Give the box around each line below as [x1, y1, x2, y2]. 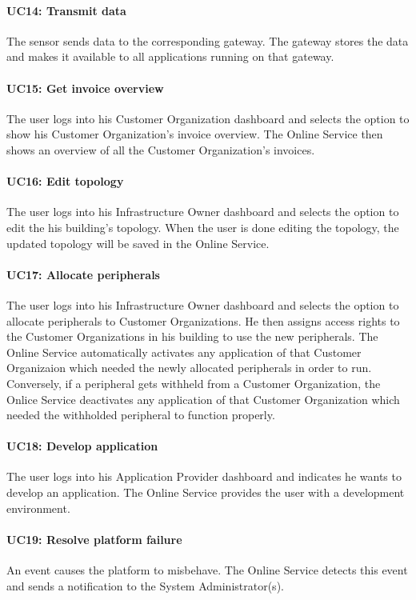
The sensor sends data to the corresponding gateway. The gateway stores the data [6, 32, 409, 49]
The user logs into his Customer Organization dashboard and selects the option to [6, 110, 410, 126]
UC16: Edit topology [6, 173, 124, 190]
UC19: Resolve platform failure [6, 530, 182, 547]
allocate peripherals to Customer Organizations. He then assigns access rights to [6, 312, 400, 329]
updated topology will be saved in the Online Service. [6, 234, 270, 251]
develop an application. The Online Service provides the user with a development [6, 484, 405, 501]
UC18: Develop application [6, 438, 158, 454]
